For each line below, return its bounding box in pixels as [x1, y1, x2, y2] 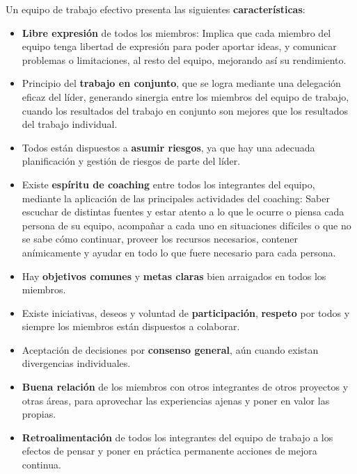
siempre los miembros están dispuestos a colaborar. [22, 319, 240, 334]
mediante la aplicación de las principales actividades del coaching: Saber [22, 190, 330, 205]
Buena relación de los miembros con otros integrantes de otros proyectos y [22, 379, 349, 394]
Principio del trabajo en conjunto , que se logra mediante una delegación [22, 76, 341, 90]
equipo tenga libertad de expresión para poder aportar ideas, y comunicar [22, 39, 337, 54]
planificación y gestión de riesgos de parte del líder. [22, 154, 241, 168]
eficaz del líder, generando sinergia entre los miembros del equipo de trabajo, [22, 89, 349, 104]
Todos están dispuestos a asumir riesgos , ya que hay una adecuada [22, 140, 315, 154]
